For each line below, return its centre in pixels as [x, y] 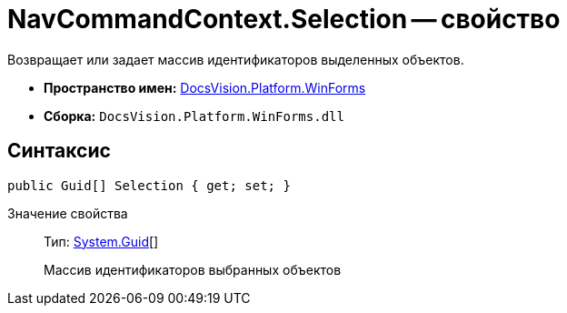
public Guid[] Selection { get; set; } [149, 185]
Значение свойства [68, 213]
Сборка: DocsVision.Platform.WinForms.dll [194, 116]
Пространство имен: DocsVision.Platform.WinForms [205, 87]
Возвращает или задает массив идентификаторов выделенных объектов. [236, 59]
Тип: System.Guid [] [101, 241]
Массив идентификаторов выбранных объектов [193, 269]
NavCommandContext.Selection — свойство [284, 19]
